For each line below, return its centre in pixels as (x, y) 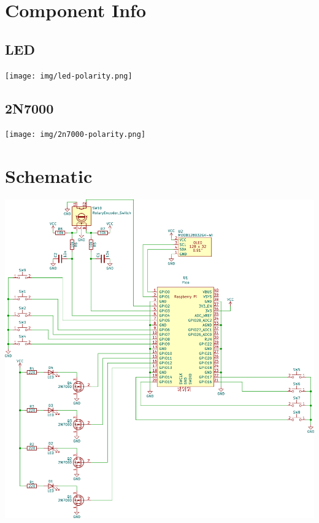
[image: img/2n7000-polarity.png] (75, 135)
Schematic (49, 176)
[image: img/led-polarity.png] (69, 76)
